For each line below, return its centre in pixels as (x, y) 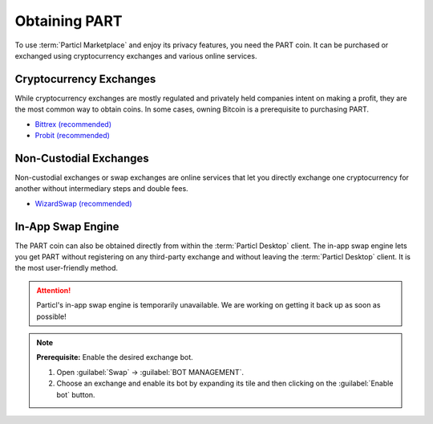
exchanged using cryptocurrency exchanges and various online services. (136, 55)
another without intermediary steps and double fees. (101, 189)
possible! (52, 316)
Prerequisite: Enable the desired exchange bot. (115, 357)
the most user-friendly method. (67, 268)
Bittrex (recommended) (73, 124)
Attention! (54, 290)
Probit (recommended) (72, 136)
